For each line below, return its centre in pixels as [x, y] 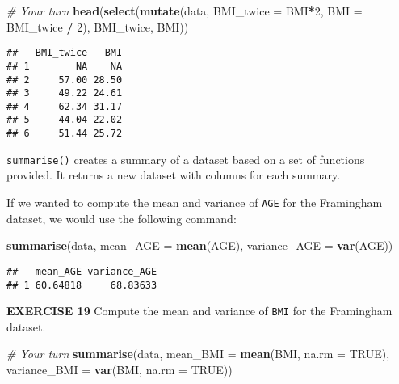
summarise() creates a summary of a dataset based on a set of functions [186, 159]
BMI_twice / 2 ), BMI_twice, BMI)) [98, 26]
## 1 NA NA [65, 66]
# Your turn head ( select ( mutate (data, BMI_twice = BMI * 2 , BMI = [185, 11]
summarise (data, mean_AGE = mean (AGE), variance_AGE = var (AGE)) [200, 245]
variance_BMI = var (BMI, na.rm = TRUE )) [120, 370]
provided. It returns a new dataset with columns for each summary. [174, 175]
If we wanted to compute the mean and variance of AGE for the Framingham [195, 203]
